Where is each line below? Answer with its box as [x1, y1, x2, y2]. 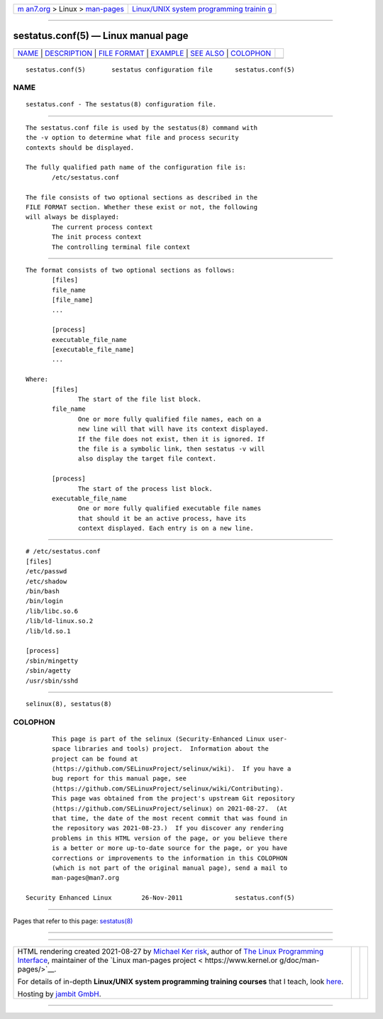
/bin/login [26, 597, 64, 605]
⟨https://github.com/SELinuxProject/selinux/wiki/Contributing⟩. [52, 784, 284, 793]
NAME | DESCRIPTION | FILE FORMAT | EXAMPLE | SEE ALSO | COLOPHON [17, 48, 272, 58]
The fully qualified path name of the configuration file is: [26, 163, 247, 172]
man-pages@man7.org [52, 874, 120, 882]
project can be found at [52, 754, 138, 763]
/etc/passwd [26, 568, 67, 575]
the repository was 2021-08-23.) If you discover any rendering [52, 824, 284, 832]
